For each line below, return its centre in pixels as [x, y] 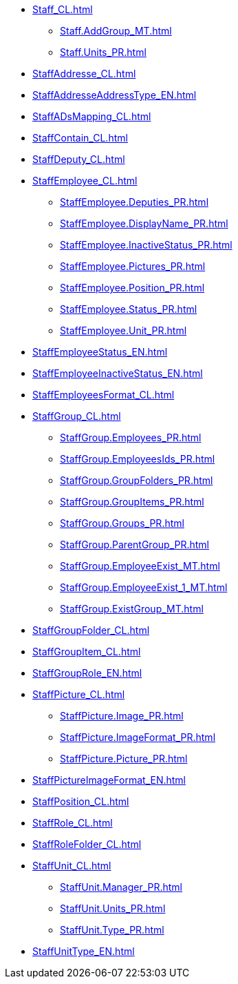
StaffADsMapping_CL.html [92, 116]
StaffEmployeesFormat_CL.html [104, 395]
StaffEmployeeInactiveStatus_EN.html [118, 373]
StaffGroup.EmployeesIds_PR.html [138, 459]
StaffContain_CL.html [80, 138]
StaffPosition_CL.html [81, 801]
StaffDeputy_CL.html [79, 159]
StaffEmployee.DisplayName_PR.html [144, 223]
